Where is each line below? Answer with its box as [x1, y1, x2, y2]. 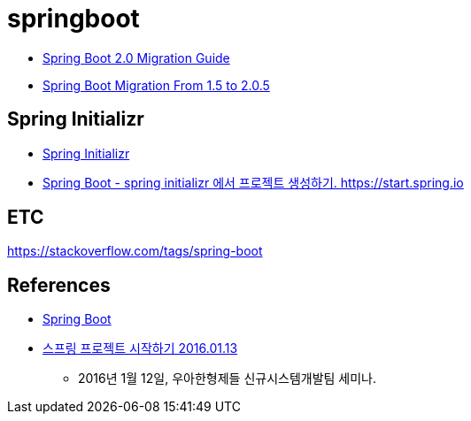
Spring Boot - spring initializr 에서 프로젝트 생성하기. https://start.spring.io [42, 174, 464, 190]
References [7, 273, 111, 296]
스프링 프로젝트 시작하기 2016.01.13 [42, 341, 238, 356]
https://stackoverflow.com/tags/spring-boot [7, 243, 263, 259]
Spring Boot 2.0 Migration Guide [42, 50, 230, 65]
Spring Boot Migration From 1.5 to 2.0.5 [42, 77, 270, 93]
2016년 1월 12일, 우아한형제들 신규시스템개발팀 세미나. [78, 371, 377, 387]
